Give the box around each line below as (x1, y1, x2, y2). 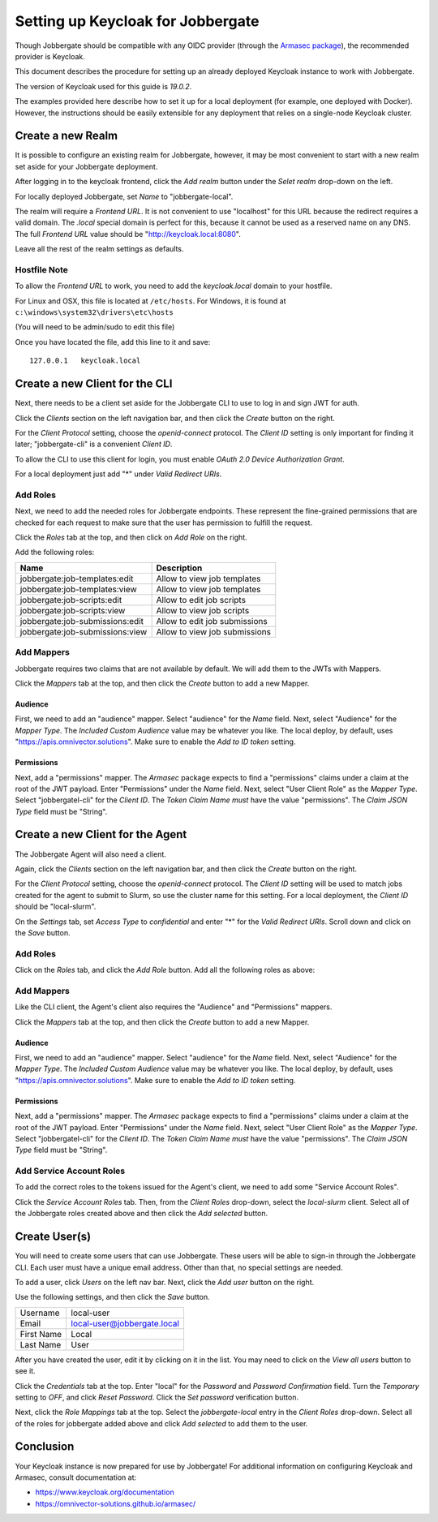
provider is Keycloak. (15, 51, 85, 61)
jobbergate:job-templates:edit (19, 573, 134, 584)
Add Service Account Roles (15, 1165, 126, 1176)
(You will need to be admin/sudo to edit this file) (15, 322, 175, 332)
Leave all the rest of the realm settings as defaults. (15, 244, 184, 254)
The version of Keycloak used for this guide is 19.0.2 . (15, 81, 192, 91)
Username (19, 1307, 60, 1318)
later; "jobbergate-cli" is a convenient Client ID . (15, 439, 173, 449)
